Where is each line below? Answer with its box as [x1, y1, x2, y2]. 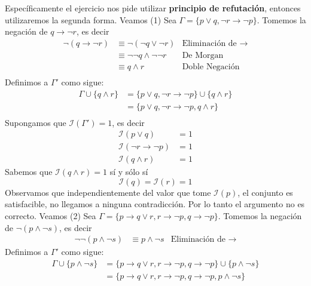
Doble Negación [182, 62, 240, 71]
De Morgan [182, 51, 224, 60]
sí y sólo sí [109, 165, 148, 178]
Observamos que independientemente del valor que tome [5, 186, 211, 198]
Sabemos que [5, 165, 53, 178]
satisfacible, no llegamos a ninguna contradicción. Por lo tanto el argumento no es [5, 198, 305, 210]
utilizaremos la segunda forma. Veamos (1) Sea [5, 13, 176, 26]
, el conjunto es [237, 186, 293, 198]
